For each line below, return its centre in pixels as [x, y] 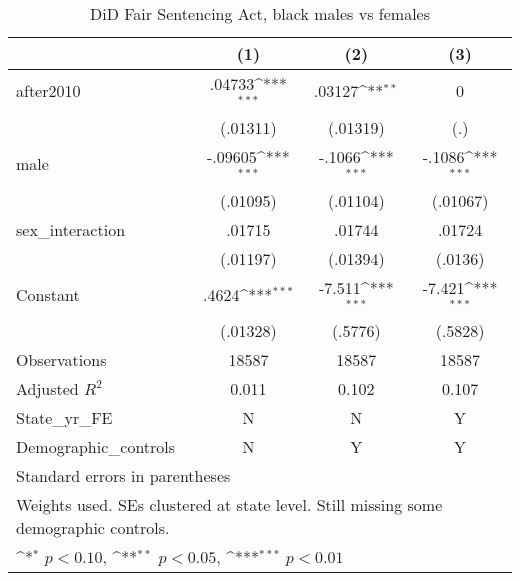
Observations [61, 360]
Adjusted [47, 389]
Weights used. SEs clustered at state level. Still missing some [229, 505]
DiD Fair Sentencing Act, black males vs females [260, 13]
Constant [48, 294]
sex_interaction [71, 229]
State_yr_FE [64, 418]
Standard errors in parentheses [123, 476]
